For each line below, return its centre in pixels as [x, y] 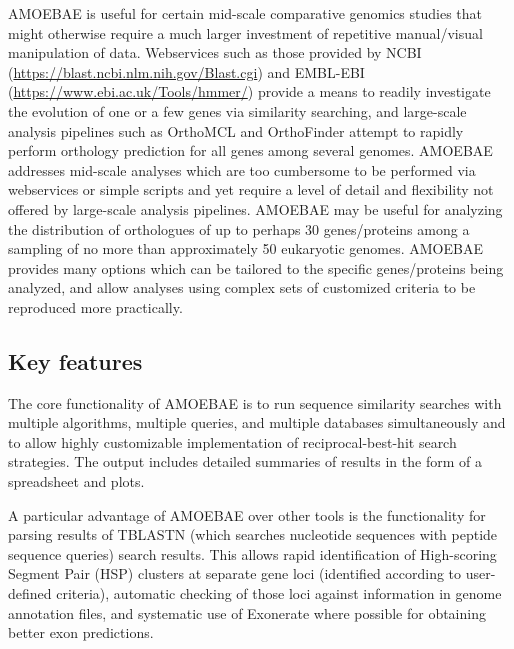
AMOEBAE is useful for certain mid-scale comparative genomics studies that [245, 13]
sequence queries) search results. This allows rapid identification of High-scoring [252, 553]
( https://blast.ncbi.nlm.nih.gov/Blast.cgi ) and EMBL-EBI [186, 71]
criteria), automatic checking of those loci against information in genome [279, 593]
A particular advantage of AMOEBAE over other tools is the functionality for [247, 514]
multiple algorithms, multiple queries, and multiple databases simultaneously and [257, 422]
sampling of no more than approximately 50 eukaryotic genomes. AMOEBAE [245, 248]
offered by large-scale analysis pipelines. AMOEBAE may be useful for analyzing [255, 208]
